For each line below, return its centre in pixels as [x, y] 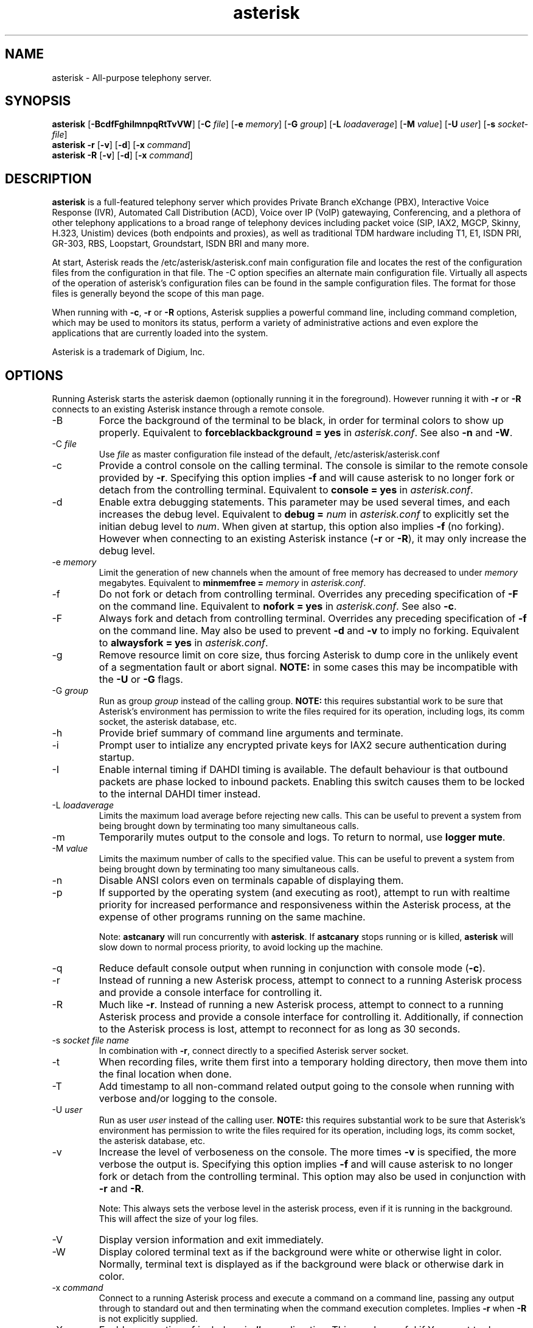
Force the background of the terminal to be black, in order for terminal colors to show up [301, 421]
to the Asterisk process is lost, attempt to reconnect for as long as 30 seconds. [280, 1029]
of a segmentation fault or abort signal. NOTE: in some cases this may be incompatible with [308, 667]
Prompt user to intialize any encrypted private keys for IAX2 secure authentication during [303, 745]
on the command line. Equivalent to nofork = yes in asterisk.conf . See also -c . [278, 606]
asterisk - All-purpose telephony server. [132, 77]
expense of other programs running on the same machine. [232, 917]
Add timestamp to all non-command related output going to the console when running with [307, 1086]
